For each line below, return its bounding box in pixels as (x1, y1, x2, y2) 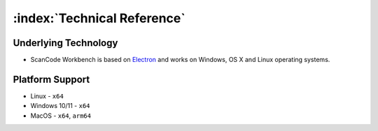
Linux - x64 (30, 91, 64, 100)
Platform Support (13, 73, 90, 85)
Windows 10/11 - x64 (30, 102, 90, 110)
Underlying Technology (13, 37, 118, 49)
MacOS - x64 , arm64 (30, 111, 91, 120)
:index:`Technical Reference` (13, 10, 185, 26)
